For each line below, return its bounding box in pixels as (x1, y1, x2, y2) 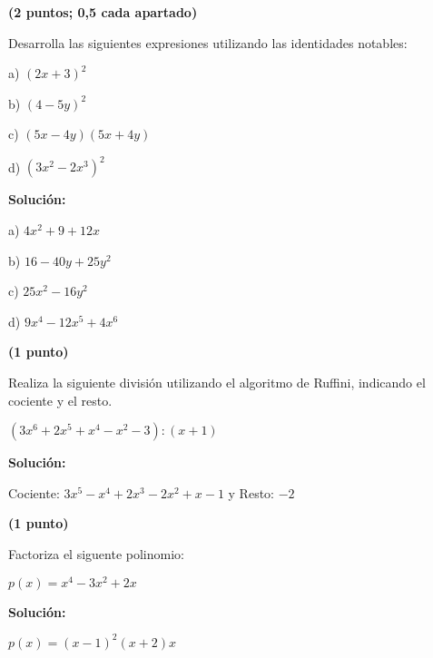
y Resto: (228, 483, 274, 502)
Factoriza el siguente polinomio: (8, 545, 184, 563)
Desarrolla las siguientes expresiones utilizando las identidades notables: (8, 33, 408, 52)
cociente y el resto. (8, 390, 113, 409)
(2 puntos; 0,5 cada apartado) (8, 3, 198, 21)
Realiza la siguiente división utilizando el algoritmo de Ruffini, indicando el (8, 373, 426, 392)
